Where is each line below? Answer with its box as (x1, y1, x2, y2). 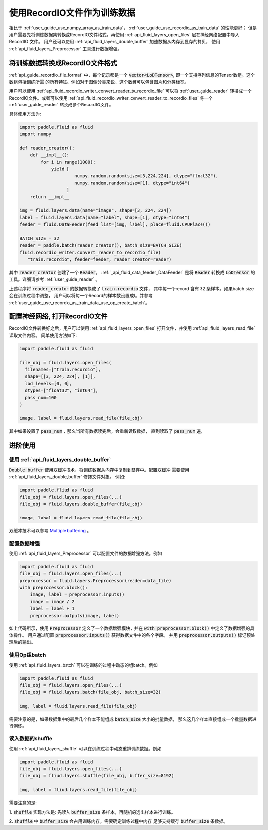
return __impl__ (30, 194, 69, 200)
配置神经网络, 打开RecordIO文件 (9, 312, 108, 321)
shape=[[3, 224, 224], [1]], (25, 374, 96, 379)
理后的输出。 (9, 639, 36, 645)
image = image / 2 (30, 599, 75, 604)
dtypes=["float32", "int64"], (25, 388, 99, 393)
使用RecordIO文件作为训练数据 (9, 7, 136, 18)
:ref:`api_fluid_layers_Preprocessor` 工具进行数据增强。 (9, 45, 122, 52)
